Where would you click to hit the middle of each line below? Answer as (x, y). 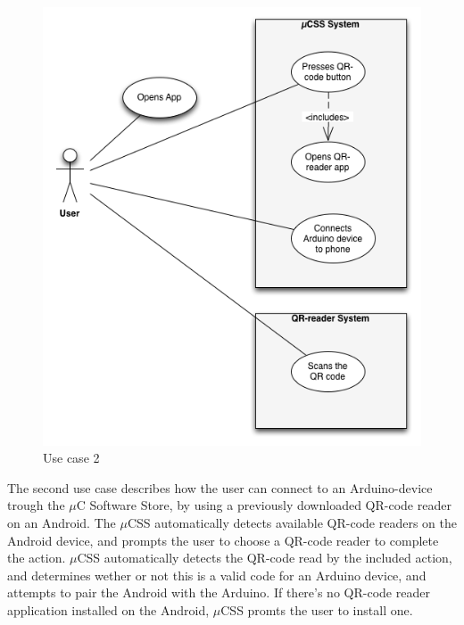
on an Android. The (62, 522)
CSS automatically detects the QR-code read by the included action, (265, 558)
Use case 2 (71, 458)
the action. (37, 558)
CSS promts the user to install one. (317, 609)
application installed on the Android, (108, 609)
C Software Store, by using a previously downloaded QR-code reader (264, 505)
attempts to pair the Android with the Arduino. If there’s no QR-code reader (219, 592)
